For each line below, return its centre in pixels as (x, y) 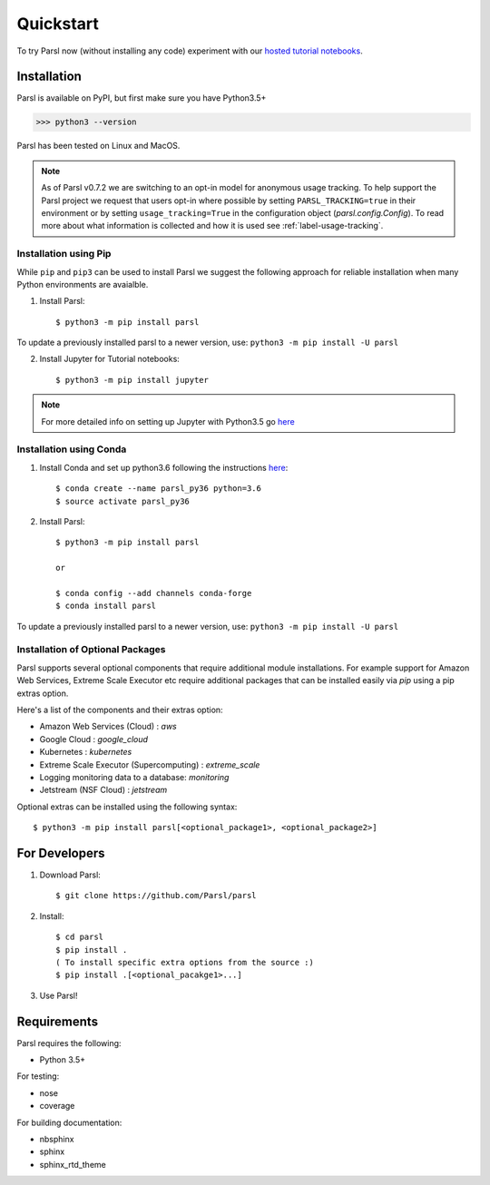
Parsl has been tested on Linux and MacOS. (98, 146)
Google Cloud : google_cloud (94, 739)
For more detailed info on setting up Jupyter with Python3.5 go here (168, 421)
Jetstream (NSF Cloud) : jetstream (103, 790)
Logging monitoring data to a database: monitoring (134, 777)
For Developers (61, 853)
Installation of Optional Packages (91, 650)
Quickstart (58, 24)
